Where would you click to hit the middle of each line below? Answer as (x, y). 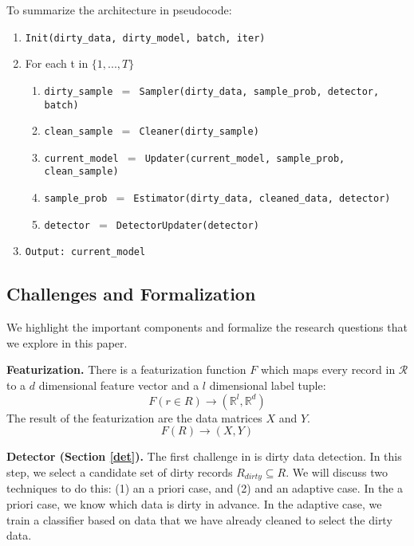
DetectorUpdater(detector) (187, 225)
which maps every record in (328, 369)
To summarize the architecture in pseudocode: (119, 10)
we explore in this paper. (67, 342)
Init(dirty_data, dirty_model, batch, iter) (145, 38)
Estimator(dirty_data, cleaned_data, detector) (262, 199)
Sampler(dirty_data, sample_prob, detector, (259, 91)
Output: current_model (85, 252)
